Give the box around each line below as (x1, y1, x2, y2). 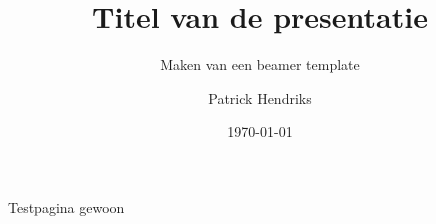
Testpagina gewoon (8, 196, 125, 217)
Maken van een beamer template (160, 54, 360, 75)
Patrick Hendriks (208, 87, 312, 108)
